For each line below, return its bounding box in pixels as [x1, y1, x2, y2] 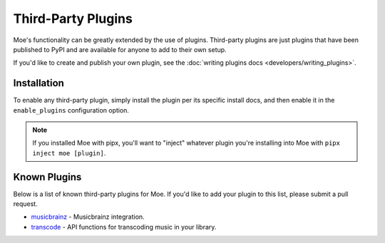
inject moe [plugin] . [32, 148, 106, 157]
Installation [13, 77, 64, 89]
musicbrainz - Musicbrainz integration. [31, 212, 145, 221]
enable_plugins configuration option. [13, 105, 130, 114]
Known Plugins [13, 171, 82, 183]
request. [13, 200, 38, 208]
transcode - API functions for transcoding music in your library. [31, 222, 217, 231]
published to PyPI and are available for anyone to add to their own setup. [13, 45, 227, 53]
